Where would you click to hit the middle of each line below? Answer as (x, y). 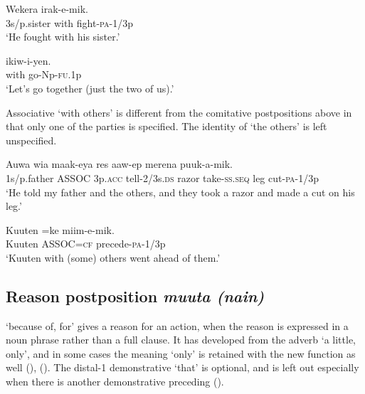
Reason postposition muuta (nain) (135, 295)
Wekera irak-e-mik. (47, 9)
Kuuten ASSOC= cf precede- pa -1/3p (86, 244)
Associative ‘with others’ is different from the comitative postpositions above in (179, 112)
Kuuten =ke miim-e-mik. (60, 229)
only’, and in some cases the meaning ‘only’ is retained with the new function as (181, 353)
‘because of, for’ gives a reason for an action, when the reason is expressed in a (177, 325)
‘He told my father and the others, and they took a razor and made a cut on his (180, 192)
